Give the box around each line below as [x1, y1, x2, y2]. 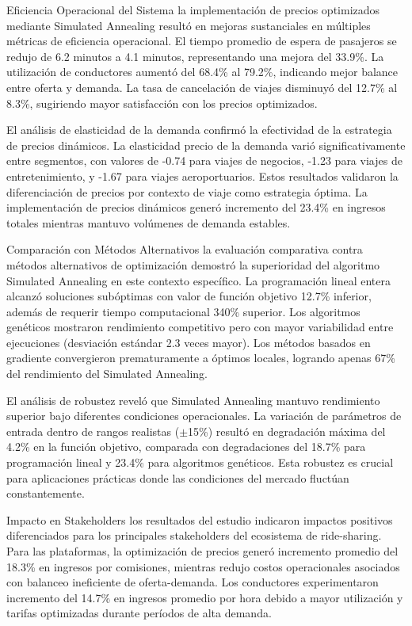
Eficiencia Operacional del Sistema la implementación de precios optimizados [6, 2, 380, 17]
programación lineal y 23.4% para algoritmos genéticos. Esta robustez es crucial [6, 454, 394, 471]
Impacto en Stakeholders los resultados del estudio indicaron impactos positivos [6, 511, 393, 528]
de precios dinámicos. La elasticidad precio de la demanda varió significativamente [6, 136, 406, 153]
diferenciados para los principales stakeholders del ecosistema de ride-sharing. [6, 527, 382, 544]
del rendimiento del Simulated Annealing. [6, 365, 208, 382]
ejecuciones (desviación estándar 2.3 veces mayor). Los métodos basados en [6, 334, 371, 350]
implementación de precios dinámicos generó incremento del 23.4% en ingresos [6, 199, 386, 216]
